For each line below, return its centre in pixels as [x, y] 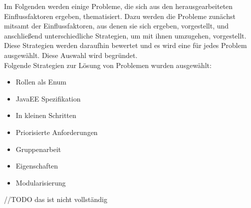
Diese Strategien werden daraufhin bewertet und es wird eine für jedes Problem [125, 45]
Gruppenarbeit [38, 149]
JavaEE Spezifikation [48, 98]
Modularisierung [41, 182]
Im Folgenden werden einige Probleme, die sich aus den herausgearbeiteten [119, 6]
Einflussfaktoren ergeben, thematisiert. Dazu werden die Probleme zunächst [120, 16]
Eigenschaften [37, 166]
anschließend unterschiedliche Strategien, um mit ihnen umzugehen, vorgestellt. [125, 35]
